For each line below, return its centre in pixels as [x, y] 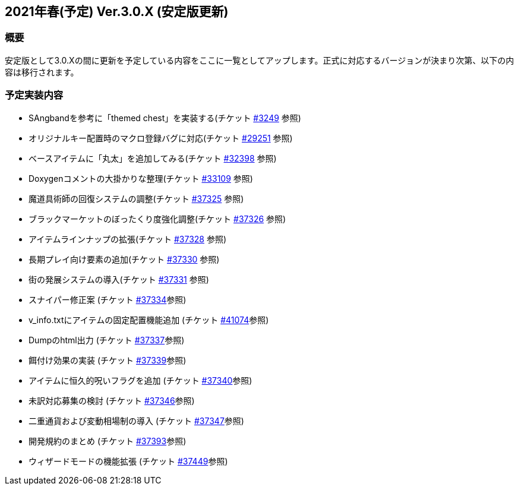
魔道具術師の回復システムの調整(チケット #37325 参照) [136, 198]
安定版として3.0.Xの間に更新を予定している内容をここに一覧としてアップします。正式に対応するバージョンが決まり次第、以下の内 [260, 60]
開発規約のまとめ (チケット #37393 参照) [108, 441]
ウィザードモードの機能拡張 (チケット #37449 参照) [128, 461]
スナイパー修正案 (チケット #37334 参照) [108, 299]
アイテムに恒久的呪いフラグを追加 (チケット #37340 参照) [140, 380]
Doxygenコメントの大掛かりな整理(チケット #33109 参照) [141, 178]
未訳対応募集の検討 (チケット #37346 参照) [112, 400]
